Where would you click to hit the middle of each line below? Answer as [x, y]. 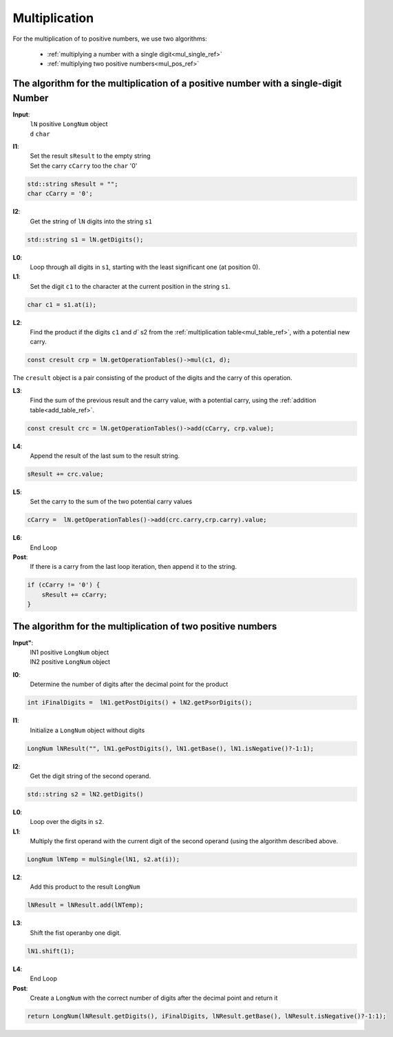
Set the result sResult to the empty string [90, 156]
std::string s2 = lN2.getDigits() [85, 794]
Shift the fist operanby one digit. [76, 933]
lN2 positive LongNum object [70, 662]
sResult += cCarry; [75, 594]
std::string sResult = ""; [73, 184]
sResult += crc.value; [65, 474]
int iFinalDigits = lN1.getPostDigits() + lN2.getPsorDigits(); [140, 703]
